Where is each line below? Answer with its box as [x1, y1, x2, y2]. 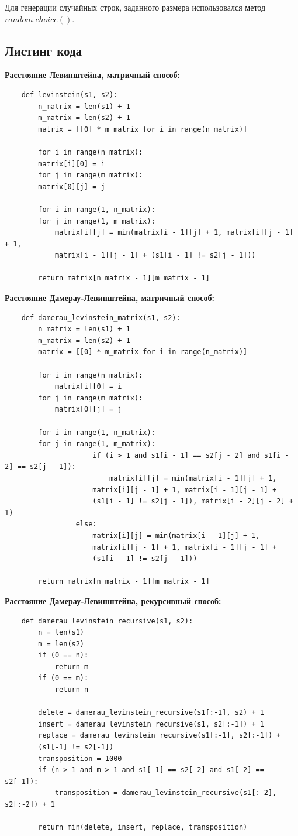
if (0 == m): [38, 674, 89, 683]
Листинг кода [5, 41, 82, 59]
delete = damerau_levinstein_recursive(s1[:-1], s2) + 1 [38, 708, 264, 717]
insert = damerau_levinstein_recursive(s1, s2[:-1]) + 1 [38, 719, 264, 728]
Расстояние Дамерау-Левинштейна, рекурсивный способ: [5, 594, 221, 607]
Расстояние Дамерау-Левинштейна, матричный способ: [5, 292, 214, 304]
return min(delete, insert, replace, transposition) [38, 823, 248, 832]
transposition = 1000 [38, 754, 122, 763]
